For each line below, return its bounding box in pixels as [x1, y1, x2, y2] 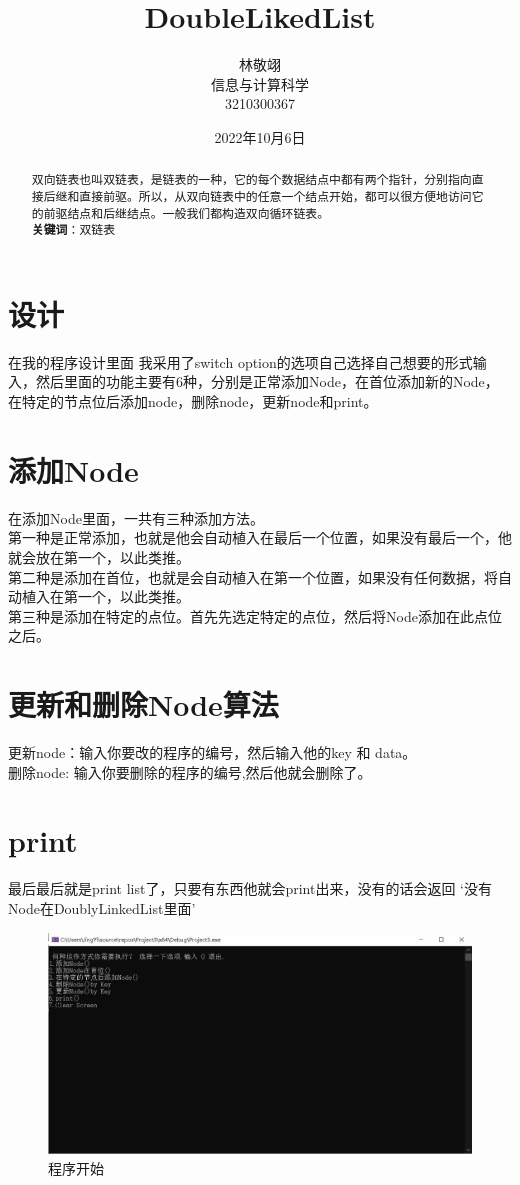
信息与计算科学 [211, 73, 309, 94]
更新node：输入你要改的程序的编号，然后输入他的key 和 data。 [8, 742, 417, 763]
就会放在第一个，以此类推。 [8, 546, 190, 567]
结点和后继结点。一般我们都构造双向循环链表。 [67, 204, 330, 221]
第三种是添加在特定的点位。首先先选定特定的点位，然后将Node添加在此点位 [8, 605, 502, 626]
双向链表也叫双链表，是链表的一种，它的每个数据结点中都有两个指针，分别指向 [31, 171, 472, 188]
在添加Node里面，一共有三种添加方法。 [8, 507, 264, 528]
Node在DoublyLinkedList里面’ [8, 897, 196, 918]
